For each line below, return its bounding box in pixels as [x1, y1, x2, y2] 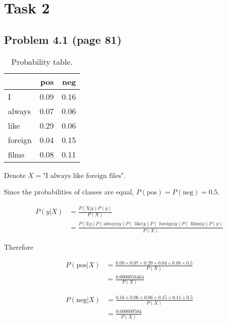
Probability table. [11, 55, 73, 67]
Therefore [4, 242, 33, 252]
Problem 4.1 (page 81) [4, 31, 122, 47]
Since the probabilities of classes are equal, [4, 186, 134, 197]
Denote [4, 169, 26, 180]
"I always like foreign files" [43, 172, 124, 179]
